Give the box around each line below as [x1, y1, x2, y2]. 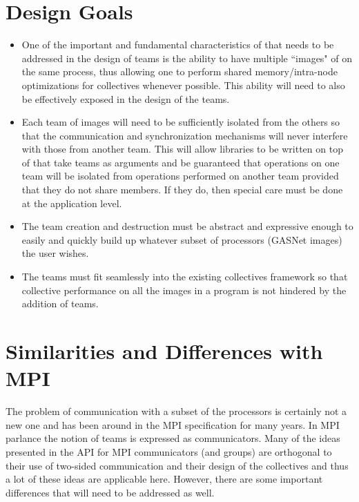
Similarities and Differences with [6, 337, 323, 365]
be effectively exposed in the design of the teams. [21, 91, 230, 106]
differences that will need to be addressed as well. [6, 485, 215, 499]
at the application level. [21, 195, 122, 210]
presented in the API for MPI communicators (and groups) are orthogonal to [6, 444, 332, 458]
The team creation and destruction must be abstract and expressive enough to [21, 219, 353, 233]
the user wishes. [21, 246, 89, 260]
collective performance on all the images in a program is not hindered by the [21, 282, 347, 297]
